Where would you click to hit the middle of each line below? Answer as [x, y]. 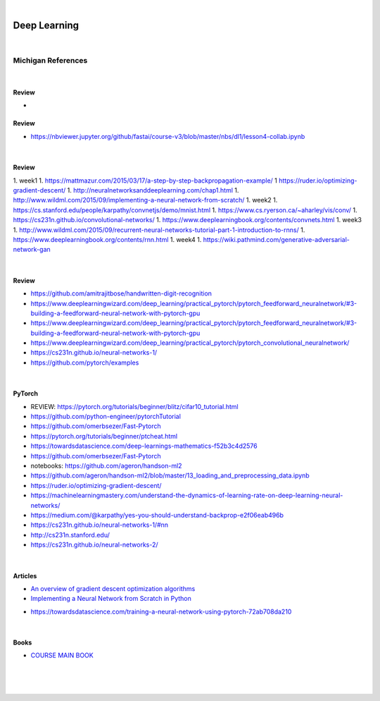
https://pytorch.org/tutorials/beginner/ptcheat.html [104, 436]
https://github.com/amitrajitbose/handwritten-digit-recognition [121, 293]
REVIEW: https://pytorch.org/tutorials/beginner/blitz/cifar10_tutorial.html [134, 406]
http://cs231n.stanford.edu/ [70, 535]
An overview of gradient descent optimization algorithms [113, 588]
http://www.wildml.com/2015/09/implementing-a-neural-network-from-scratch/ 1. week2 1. [145, 200]
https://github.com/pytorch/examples [85, 362]
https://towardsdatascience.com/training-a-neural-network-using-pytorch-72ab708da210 [161, 611]
